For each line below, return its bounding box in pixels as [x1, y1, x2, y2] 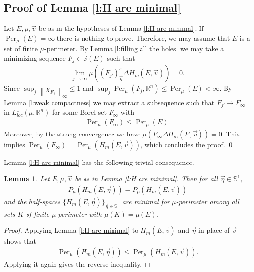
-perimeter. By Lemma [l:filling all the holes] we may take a [44, 43, 224, 54]
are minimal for [122, 196, 169, 206]
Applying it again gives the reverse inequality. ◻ [4, 259, 151, 269]
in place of [198, 225, 230, 235]
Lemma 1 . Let [4, 173, 50, 184]
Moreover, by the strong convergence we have [4, 128, 141, 138]
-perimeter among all [176, 196, 239, 206]
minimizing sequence [4, 53, 66, 63]
